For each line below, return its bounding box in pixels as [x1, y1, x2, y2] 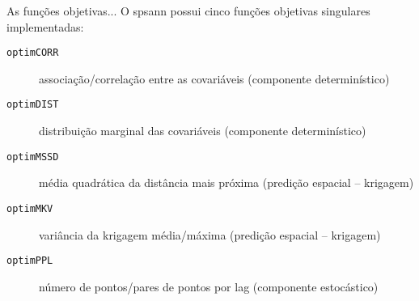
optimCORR [6, 47, 59, 59]
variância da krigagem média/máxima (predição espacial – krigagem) [39, 226, 381, 243]
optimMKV [6, 202, 53, 214]
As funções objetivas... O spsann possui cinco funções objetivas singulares [6, 2, 370, 19]
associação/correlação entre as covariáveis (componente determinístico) [39, 70, 390, 87]
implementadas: [6, 18, 84, 35]
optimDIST [6, 99, 59, 111]
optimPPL [6, 255, 53, 267]
